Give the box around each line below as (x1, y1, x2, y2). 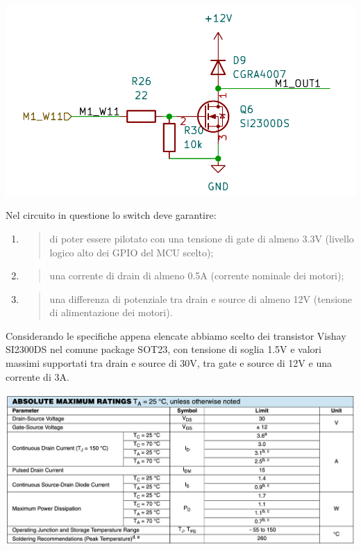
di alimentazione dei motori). (49, 305, 173, 320)
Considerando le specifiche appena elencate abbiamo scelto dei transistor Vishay (6, 328, 346, 343)
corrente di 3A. (6, 369, 69, 384)
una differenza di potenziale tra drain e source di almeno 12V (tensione (49, 291, 353, 306)
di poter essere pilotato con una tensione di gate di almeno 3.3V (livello (49, 231, 354, 245)
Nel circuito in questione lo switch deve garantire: (6, 208, 217, 222)
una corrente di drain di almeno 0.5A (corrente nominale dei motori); (49, 268, 344, 283)
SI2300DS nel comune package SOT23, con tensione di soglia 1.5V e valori (6, 342, 321, 356)
